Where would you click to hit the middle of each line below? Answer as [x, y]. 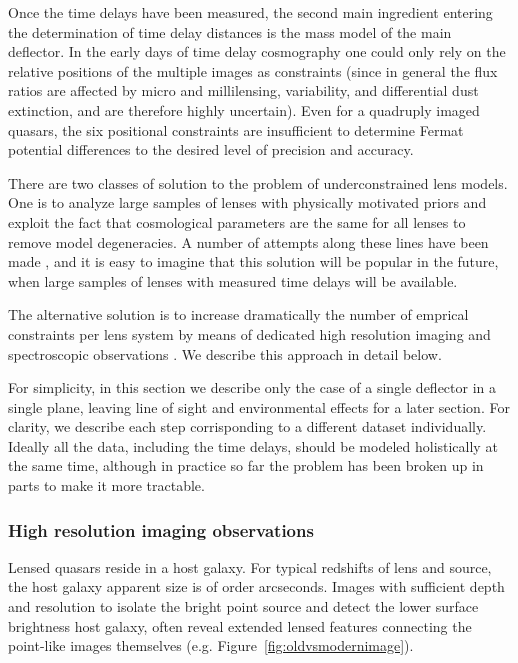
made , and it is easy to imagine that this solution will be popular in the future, [253, 261]
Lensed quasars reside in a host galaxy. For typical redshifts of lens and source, [250, 566]
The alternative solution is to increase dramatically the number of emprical [238, 314]
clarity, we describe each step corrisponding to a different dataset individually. [247, 426]
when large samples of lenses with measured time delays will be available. [233, 280]
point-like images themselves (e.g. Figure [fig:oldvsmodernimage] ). [211, 645]
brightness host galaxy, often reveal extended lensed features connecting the [240, 625]
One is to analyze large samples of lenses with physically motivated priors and [247, 202]
